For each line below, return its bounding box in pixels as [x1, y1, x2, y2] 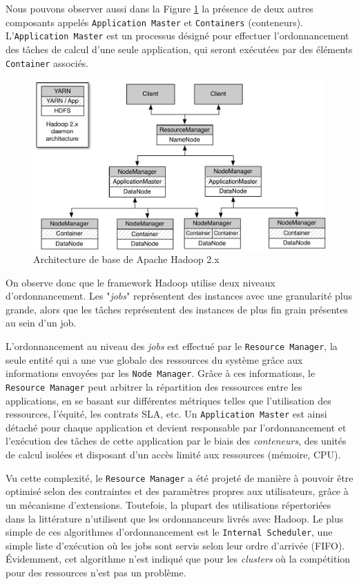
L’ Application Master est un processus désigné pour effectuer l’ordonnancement [6, 28, 349, 43]
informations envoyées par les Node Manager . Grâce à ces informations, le [6, 366, 316, 380]
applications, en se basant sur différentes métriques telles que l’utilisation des [6, 393, 331, 407]
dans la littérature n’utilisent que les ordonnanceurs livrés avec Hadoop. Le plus [6, 511, 344, 525]
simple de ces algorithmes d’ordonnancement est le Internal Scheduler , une [6, 525, 333, 539]
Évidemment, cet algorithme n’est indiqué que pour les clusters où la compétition [6, 552, 351, 566]
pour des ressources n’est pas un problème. [6, 565, 186, 579]
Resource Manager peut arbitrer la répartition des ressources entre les [6, 379, 302, 393]
